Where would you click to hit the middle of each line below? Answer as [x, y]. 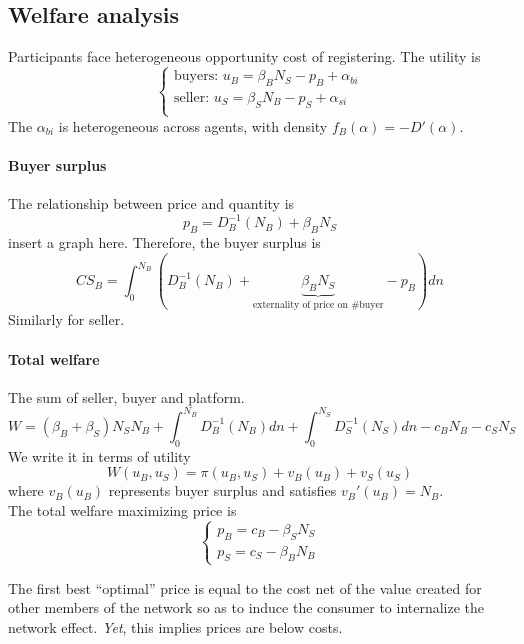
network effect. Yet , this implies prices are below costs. [175, 626]
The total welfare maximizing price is [122, 509]
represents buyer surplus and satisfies [222, 490]
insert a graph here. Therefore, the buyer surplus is [164, 242]
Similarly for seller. [66, 319]
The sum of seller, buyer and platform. [126, 396]
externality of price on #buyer [318, 304]
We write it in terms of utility [99, 455]
